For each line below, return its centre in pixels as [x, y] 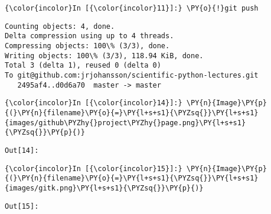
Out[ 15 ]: [22, 206]
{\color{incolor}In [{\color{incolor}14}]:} [94, 103]
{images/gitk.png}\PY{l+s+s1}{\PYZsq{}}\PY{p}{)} [104, 188]
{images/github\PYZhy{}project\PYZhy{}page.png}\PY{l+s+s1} [125, 123]
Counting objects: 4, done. [60, 26]
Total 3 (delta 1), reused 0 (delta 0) [83, 66]
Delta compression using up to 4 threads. [89, 36]
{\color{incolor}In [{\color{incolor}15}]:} [94, 168]
